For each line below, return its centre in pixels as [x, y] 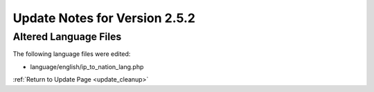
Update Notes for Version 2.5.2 [104, 18]
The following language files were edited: [72, 54]
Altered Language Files [67, 37]
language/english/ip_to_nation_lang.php [87, 66]
